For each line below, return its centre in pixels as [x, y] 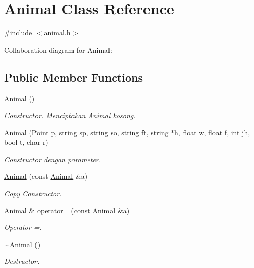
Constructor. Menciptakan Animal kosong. [70, 115]
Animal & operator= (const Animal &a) [67, 210]
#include [18, 33]
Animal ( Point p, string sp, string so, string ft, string [86, 132]
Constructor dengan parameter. [53, 159]
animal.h [57, 33]
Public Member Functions [74, 77]
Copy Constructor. [33, 193]
